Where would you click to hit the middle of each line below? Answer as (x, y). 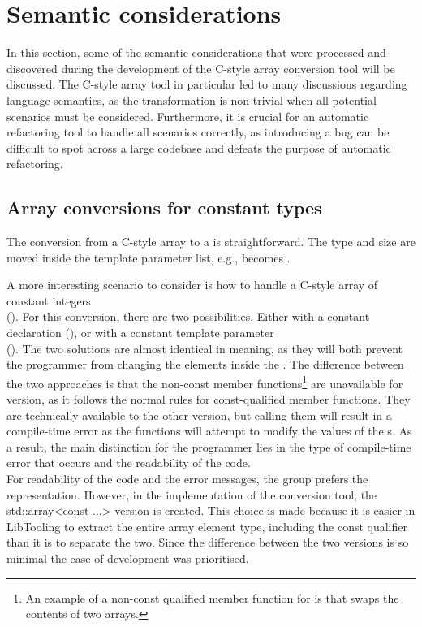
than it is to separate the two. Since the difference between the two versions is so (208, 542)
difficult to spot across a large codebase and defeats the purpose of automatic (199, 147)
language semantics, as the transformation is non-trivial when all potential (192, 99)
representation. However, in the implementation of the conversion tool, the (192, 494)
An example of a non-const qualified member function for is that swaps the (212, 597)
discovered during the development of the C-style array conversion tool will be (201, 68)
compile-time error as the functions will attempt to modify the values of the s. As (209, 431)
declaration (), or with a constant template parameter (140, 333)
